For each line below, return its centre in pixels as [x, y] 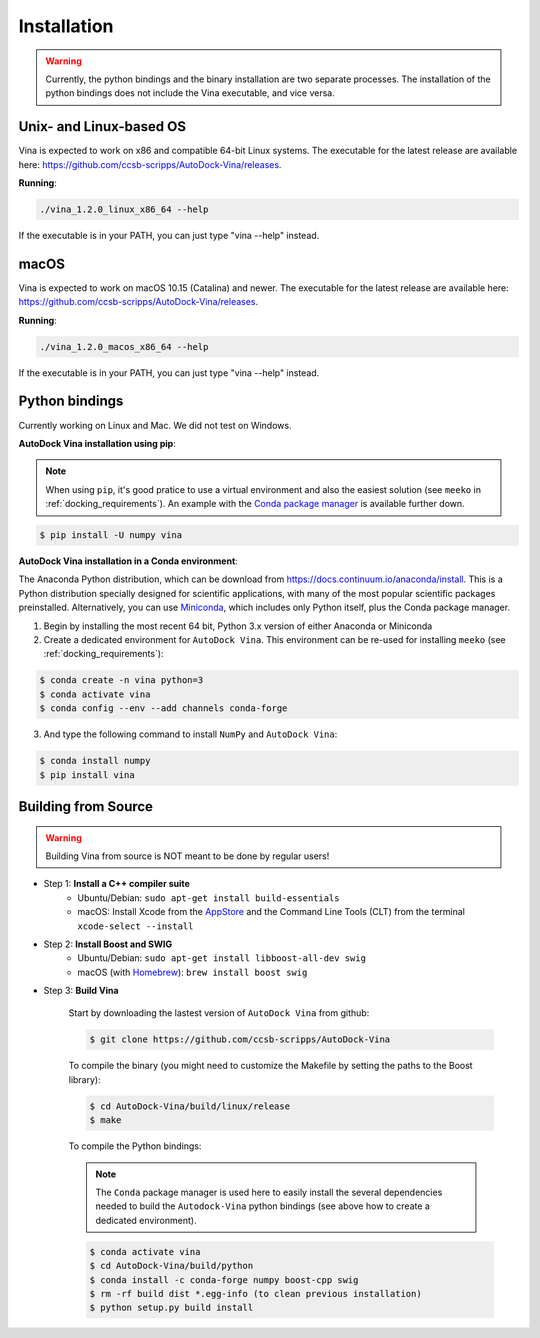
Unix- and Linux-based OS [102, 126]
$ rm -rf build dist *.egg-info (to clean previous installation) [255, 1293]
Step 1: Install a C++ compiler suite [116, 884]
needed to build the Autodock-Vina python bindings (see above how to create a [262, 1206]
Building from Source [86, 806]
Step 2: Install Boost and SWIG [108, 944]
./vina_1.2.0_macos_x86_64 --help [124, 346]
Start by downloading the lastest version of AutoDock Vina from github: [219, 1013]
